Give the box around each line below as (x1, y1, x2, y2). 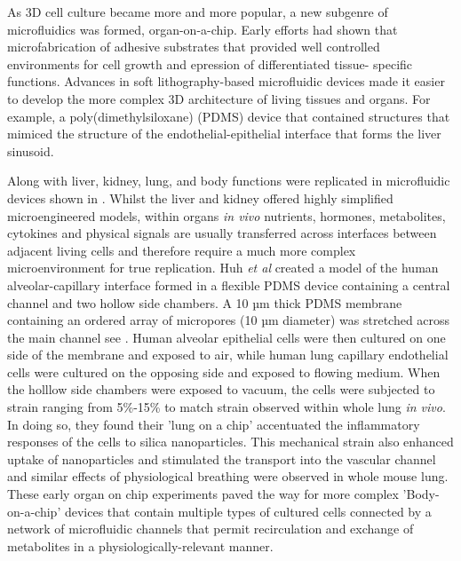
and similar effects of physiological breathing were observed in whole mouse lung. (7, 467, 449, 486)
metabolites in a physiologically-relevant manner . (7, 536, 274, 555)
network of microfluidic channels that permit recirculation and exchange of (7, 519, 414, 538)
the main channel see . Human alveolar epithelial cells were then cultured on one (7, 328, 446, 346)
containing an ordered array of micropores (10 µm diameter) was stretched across (7, 311, 450, 329)
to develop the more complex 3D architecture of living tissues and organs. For (7, 89, 431, 107)
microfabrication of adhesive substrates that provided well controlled (7, 37, 380, 56)
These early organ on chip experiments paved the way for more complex (7, 485, 399, 503)
